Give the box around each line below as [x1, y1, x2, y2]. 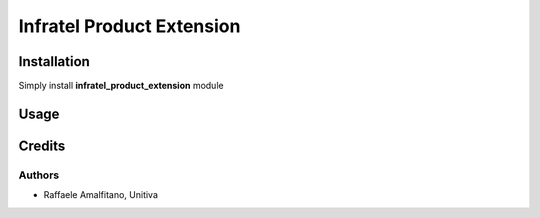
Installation [18, 53, 90, 70]
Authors [18, 168, 60, 182]
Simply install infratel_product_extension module [18, 80, 224, 92]
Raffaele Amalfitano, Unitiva [43, 189, 159, 201]
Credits [18, 137, 66, 154]
